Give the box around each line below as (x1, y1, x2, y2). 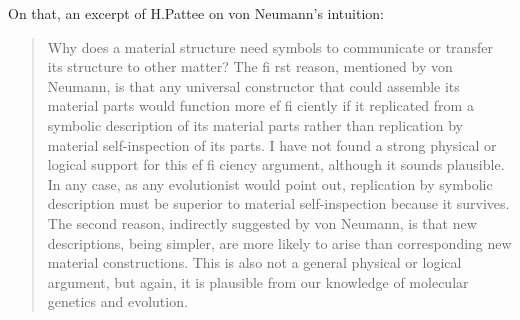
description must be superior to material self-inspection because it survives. (47, 193, 510, 214)
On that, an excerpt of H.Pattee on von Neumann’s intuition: (8, 3, 385, 23)
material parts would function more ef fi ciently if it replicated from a (47, 95, 474, 116)
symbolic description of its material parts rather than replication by (47, 114, 463, 135)
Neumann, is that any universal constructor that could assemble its (47, 75, 460, 96)
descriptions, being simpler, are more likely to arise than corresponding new (47, 232, 512, 253)
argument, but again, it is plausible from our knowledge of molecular (47, 271, 469, 292)
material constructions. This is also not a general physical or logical (47, 252, 462, 273)
